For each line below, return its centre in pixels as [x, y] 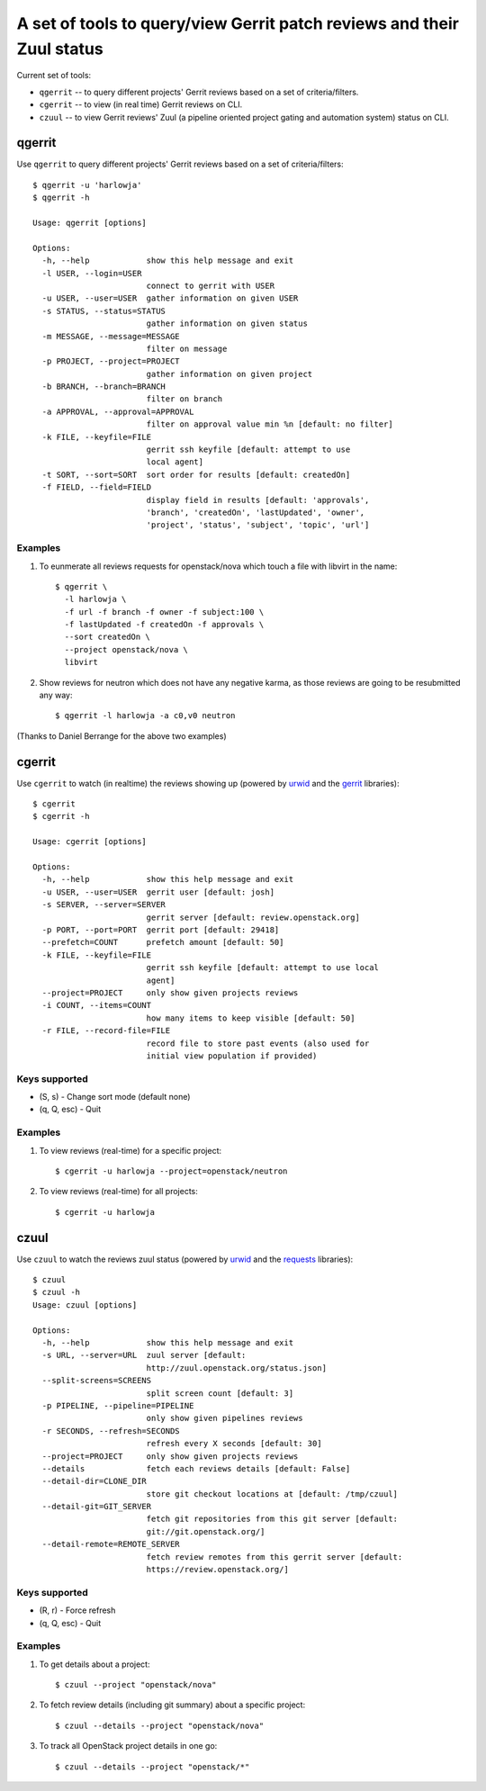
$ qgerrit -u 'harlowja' [87, 185]
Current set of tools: [54, 76]
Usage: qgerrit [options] [90, 222]
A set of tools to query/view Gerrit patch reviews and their [238, 23]
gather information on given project [229, 374]
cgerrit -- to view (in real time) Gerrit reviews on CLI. [141, 104]
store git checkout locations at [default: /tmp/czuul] [272, 1494]
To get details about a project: [94, 1664]
